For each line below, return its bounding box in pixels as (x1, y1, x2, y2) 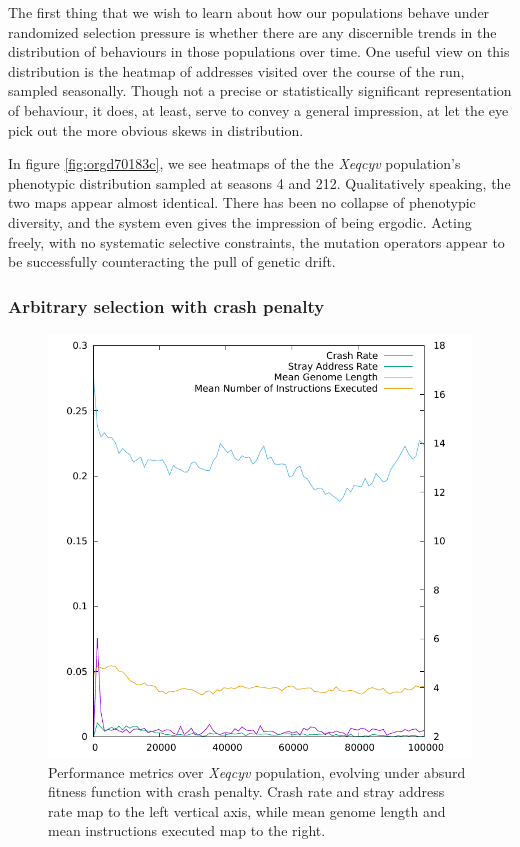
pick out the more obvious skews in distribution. (8, 119, 304, 140)
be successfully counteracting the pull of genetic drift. (8, 251, 336, 272)
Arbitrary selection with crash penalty (8, 293, 325, 318)
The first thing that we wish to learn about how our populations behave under (8, 2, 490, 22)
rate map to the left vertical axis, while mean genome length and (48, 800, 446, 821)
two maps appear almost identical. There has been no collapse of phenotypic (8, 192, 476, 213)
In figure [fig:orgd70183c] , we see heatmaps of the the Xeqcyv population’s (8, 153, 461, 174)
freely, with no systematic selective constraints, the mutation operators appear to (8, 231, 505, 252)
